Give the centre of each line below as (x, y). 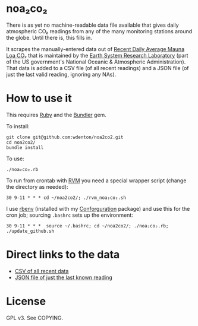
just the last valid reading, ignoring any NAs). (61, 74)
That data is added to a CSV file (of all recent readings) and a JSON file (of (98, 68)
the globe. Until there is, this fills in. (49, 37)
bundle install (25, 147)
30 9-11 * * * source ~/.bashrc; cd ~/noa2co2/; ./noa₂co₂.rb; (87, 226)
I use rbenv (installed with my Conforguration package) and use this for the (98, 208)
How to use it (39, 98)
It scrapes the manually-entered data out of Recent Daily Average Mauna (95, 49)
